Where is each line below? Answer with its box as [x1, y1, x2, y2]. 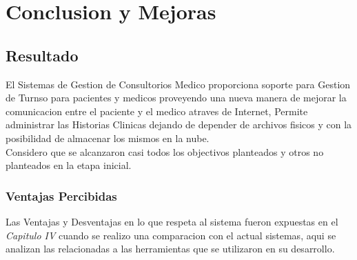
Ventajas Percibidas [6, 187, 117, 204]
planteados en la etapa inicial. [6, 158, 132, 172]
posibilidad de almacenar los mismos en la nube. [6, 130, 210, 145]
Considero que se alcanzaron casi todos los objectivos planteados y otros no [6, 144, 324, 159]
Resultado [6, 44, 79, 66]
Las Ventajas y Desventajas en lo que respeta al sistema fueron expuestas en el [6, 214, 338, 228]
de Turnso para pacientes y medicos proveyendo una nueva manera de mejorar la [6, 90, 347, 105]
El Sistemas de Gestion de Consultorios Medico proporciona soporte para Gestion [6, 77, 351, 91]
